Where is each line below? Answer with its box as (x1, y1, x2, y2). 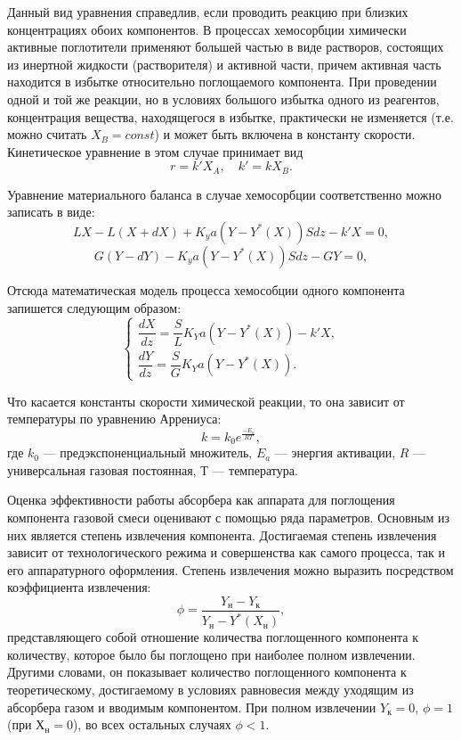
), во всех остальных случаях (72, 715, 231, 734)
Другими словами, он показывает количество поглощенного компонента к (7, 662, 407, 681)
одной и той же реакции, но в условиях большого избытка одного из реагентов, (7, 89, 440, 108)
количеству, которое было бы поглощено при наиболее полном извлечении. (7, 645, 416, 663)
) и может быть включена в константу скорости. (154, 125, 416, 144)
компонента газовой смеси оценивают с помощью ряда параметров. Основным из (7, 507, 450, 526)
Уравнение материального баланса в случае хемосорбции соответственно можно (7, 185, 441, 203)
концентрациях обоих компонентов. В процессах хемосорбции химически (7, 20, 407, 38)
